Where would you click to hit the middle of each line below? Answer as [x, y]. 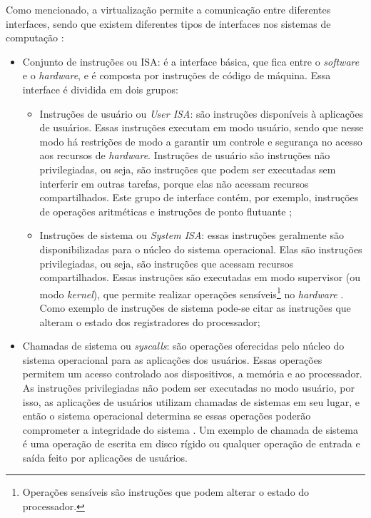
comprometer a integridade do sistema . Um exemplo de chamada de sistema [190, 429]
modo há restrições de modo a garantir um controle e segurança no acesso [201, 141]
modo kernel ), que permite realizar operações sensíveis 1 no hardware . [192, 293]
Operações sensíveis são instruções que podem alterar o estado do [166, 492]
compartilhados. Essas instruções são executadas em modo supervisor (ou [200, 277]
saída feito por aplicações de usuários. [105, 457]
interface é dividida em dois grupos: [100, 89]
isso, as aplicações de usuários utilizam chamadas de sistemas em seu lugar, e [191, 401]
